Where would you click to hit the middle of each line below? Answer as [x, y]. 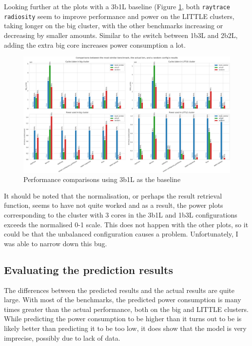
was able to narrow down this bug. [56, 243]
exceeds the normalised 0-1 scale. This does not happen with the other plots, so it [126, 224]
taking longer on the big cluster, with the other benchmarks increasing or [114, 26]
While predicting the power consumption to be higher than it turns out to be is [123, 319]
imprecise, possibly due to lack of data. [62, 337]
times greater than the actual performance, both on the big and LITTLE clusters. [126, 309]
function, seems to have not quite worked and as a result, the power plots [114, 205]
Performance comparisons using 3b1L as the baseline [102, 179]
